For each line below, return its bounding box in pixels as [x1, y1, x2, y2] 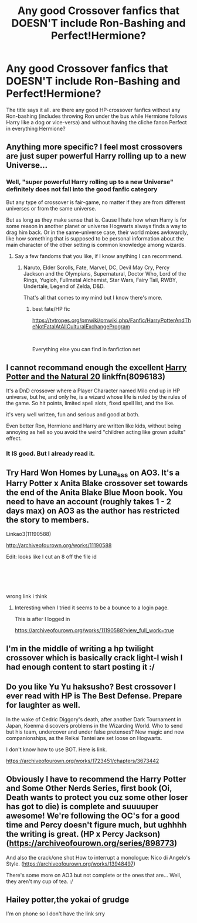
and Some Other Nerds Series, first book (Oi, [6, 783, 172, 793]
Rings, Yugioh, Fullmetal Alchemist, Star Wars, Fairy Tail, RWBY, [23, 276, 178, 283]
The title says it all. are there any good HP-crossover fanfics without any [6, 106, 181, 113]
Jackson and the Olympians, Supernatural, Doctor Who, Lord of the [23, 270, 186, 277]
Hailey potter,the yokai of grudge [6, 895, 130, 905]
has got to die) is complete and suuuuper [6, 802, 159, 812]
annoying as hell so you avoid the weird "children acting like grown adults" [6, 429, 186, 436]
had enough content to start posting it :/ [6, 662, 155, 672]
